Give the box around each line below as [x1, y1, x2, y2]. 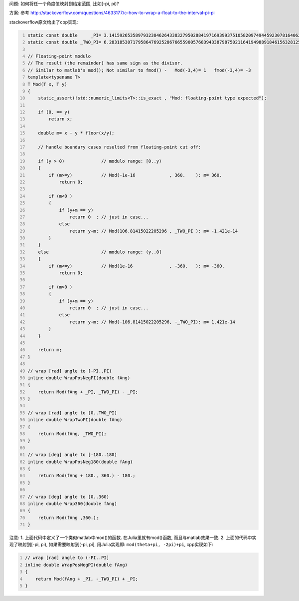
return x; [48, 116, 73, 122]
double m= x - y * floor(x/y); [38, 130, 115, 136]
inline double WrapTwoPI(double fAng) [27, 417, 123, 423]
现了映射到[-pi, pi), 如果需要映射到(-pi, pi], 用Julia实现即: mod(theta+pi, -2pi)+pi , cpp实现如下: [9, 542, 214, 548]
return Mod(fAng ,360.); [38, 515, 99, 521]
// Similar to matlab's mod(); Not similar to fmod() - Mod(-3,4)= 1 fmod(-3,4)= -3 [27, 67, 251, 73]
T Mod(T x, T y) [27, 81, 67, 87]
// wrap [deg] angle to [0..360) [27, 494, 110, 500]
